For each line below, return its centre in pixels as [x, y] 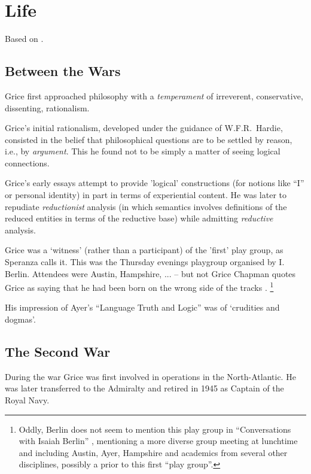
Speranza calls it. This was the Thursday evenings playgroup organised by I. [145, 262]
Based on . [24, 39]
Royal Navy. [27, 400]
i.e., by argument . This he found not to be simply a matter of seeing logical [143, 151]
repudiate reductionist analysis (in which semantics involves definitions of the [146, 206]
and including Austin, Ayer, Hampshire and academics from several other [153, 452]
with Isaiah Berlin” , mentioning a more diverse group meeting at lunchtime [158, 441]
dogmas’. [20, 319]
